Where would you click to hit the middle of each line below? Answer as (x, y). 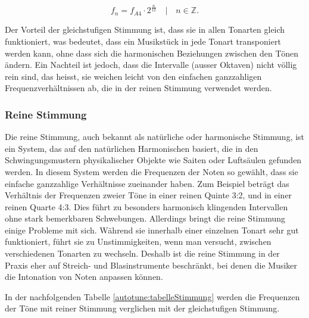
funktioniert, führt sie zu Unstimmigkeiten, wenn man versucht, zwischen (138, 241)
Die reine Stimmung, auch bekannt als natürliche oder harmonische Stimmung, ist (155, 137)
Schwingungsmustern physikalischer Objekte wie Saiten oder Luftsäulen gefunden (153, 160)
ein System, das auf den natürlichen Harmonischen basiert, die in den (132, 148)
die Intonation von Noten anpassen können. (84, 277)
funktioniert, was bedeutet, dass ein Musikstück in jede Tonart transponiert (143, 41)
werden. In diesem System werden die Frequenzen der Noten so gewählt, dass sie (152, 171)
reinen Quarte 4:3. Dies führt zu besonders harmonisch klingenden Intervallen (146, 206)
